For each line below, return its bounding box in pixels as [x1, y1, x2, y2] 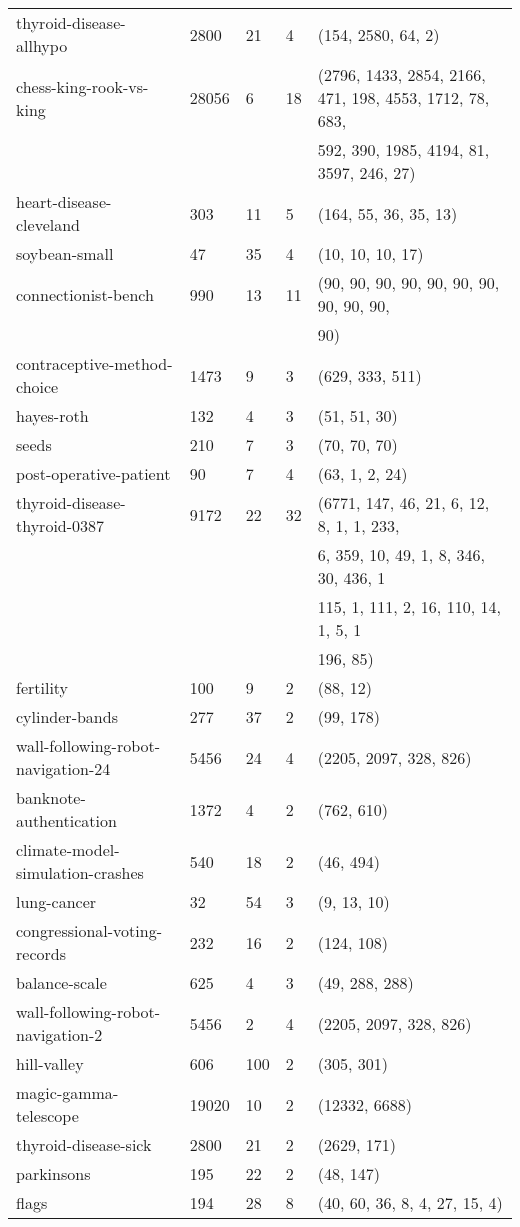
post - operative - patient [16, 462, 171, 485]
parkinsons [16, 1162, 91, 1185]
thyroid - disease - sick [16, 1133, 152, 1156]
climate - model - [16, 838, 120, 861]
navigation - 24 [16, 757, 111, 780]
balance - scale [16, 971, 107, 994]
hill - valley [16, 1052, 84, 1075]
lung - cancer [16, 890, 97, 913]
